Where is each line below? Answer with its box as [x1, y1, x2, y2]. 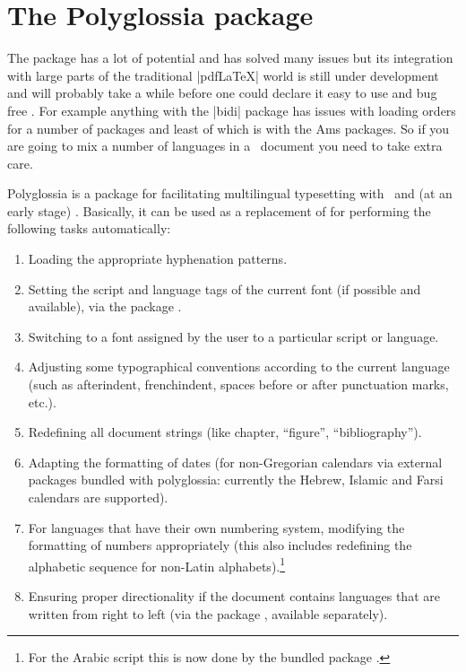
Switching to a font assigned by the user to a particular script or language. [28, 327, 439, 345]
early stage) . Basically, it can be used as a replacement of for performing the [7, 201, 431, 220]
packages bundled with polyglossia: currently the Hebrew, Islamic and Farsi [28, 470, 444, 489]
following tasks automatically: [7, 219, 171, 238]
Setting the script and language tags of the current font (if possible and [28, 279, 421, 298]
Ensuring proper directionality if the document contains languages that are [28, 587, 440, 606]
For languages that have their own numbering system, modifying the [28, 518, 405, 537]
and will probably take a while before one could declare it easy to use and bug [7, 83, 437, 102]
